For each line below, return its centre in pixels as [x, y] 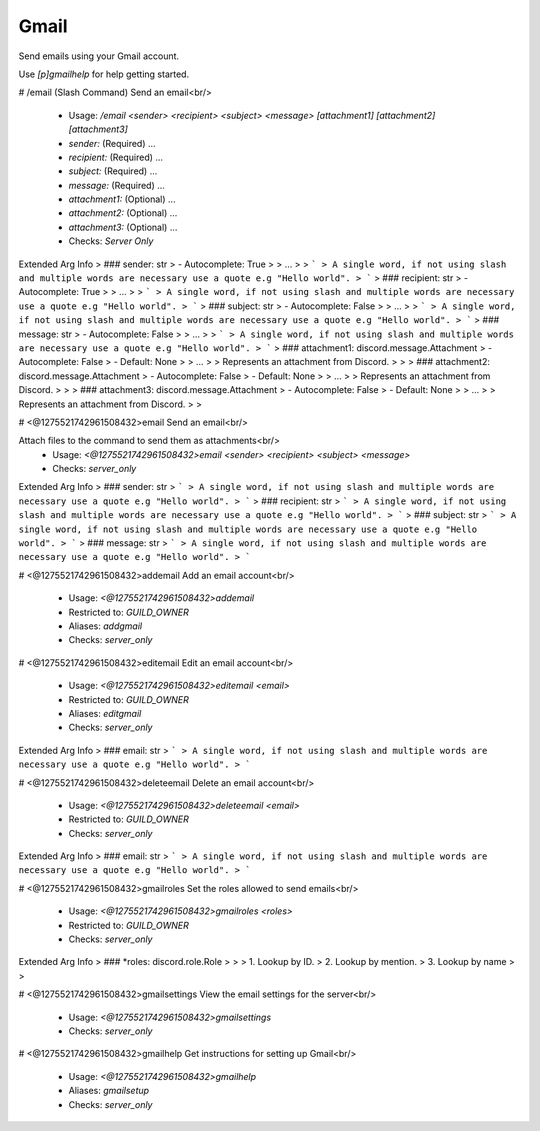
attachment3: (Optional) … [123, 227]
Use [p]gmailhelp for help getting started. [104, 74]
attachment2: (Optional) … [123, 213]
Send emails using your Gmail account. [99, 56]
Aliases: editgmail [105, 713]
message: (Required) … [116, 185]
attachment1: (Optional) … [122, 199]
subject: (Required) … [113, 171]
